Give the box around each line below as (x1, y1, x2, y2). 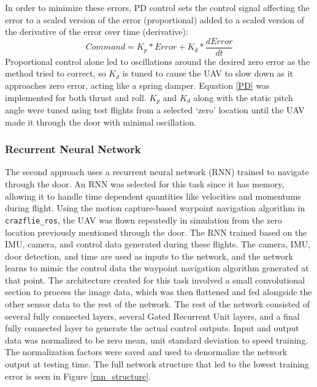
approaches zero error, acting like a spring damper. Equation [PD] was (5, 79, 270, 92)
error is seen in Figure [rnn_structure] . (5, 369, 151, 382)
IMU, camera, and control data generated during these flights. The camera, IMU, (5, 238, 311, 250)
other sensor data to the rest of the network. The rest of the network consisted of (5, 298, 310, 310)
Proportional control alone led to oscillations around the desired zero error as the (5, 54, 310, 67)
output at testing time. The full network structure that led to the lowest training (5, 358, 309, 370)
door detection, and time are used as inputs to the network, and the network (5, 249, 293, 262)
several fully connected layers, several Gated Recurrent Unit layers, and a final (5, 309, 300, 322)
